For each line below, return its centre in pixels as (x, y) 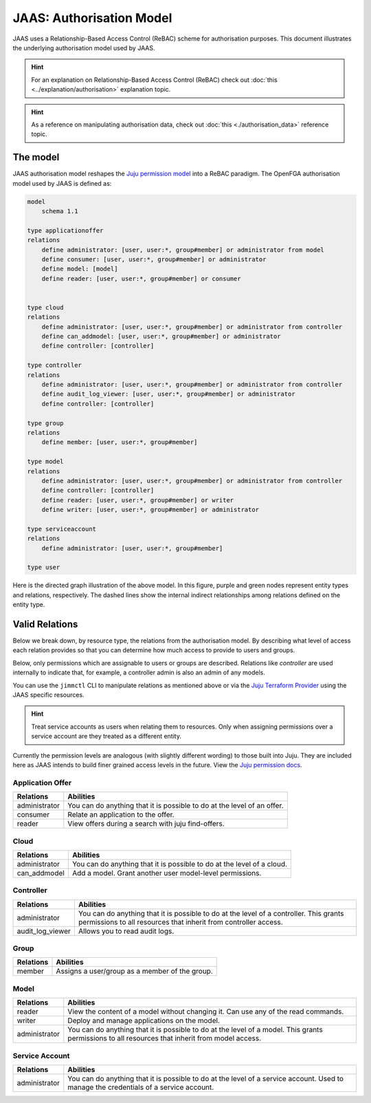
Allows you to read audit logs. (126, 931)
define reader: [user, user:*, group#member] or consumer (141, 278)
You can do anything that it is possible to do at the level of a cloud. (180, 864)
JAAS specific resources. (49, 695)
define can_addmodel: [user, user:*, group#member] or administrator (161, 336)
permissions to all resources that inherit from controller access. (180, 922)
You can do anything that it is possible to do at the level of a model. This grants (195, 1030)
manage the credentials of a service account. (141, 1087)
